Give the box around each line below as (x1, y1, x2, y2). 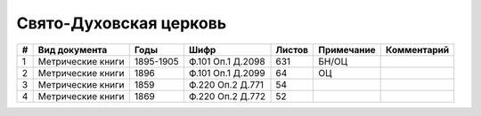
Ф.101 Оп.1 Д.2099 (188, 66, 266, 79)
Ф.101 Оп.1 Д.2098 (188, 55, 266, 67)
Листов (275, 43, 309, 56)
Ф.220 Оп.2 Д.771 (188, 78, 265, 90)
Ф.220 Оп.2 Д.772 (188, 89, 266, 102)
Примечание (317, 43, 376, 56)
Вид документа (37, 43, 108, 56)
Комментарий (386, 43, 450, 56)
